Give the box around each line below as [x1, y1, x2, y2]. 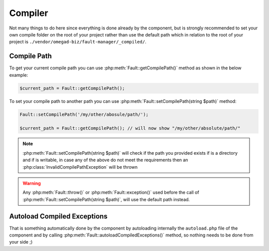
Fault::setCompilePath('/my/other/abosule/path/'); [19, 111, 149, 117]
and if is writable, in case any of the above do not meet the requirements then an [22, 157, 188, 163]
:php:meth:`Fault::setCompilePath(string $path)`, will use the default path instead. [22, 196, 190, 202]
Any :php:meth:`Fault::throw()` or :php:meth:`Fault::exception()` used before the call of [22, 190, 199, 196]
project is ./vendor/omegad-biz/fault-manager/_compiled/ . [9, 39, 146, 45]
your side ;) [9, 239, 33, 245]
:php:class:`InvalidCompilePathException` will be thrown [22, 164, 138, 170]
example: [9, 72, 28, 78]
